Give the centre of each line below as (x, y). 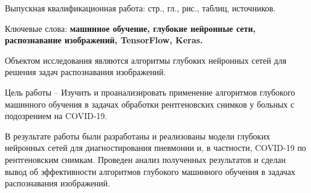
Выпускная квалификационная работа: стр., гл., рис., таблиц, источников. (140, 8)
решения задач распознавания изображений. (85, 72)
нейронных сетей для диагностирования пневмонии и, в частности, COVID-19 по (155, 148)
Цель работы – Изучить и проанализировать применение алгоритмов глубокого (150, 92)
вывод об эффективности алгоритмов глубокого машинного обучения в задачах (150, 171)
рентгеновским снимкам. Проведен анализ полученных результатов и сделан (145, 159)
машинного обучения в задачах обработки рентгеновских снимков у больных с (150, 104)
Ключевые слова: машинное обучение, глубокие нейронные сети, (130, 28)
